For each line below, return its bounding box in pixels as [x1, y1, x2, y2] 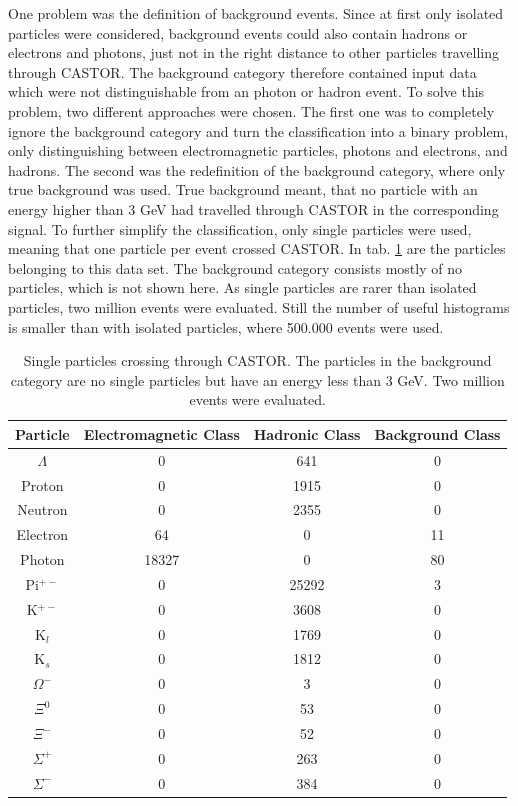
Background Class [374, 423, 501, 444]
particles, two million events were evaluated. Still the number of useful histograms [8, 296, 510, 317]
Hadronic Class [253, 423, 361, 444]
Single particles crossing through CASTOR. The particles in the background [23, 350, 492, 371]
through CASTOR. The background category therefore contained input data [8, 61, 477, 82]
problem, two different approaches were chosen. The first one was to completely [8, 100, 495, 121]
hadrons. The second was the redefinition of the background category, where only [8, 159, 506, 180]
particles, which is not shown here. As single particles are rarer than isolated [8, 277, 477, 298]
